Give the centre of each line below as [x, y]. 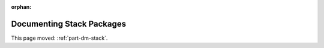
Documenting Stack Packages [68, 24]
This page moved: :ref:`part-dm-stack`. [59, 38]
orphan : [21, 7]
